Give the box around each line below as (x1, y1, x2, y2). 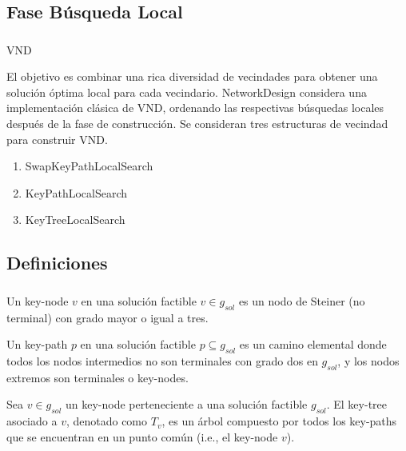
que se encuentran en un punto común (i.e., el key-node (6, 428, 278, 445)
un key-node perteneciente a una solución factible (65, 396, 308, 413)
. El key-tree (326, 396, 387, 413)
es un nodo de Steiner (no (238, 292, 365, 309)
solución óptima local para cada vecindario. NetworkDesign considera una (6, 83, 367, 100)
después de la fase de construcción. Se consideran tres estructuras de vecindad (6, 115, 388, 132)
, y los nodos (337, 352, 400, 369)
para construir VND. (6, 130, 108, 147)
